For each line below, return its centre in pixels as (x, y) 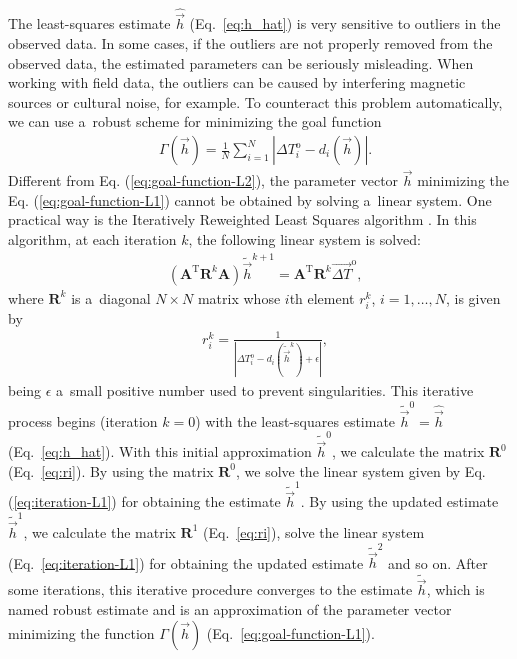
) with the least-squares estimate (295, 420)
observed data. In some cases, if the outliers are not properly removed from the (250, 43)
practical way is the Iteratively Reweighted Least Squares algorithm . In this (242, 219)
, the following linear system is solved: (304, 239)
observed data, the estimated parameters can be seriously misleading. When (241, 62)
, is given (473, 297)
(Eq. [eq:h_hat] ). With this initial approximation (160, 451)
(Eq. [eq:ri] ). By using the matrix (111, 470)
